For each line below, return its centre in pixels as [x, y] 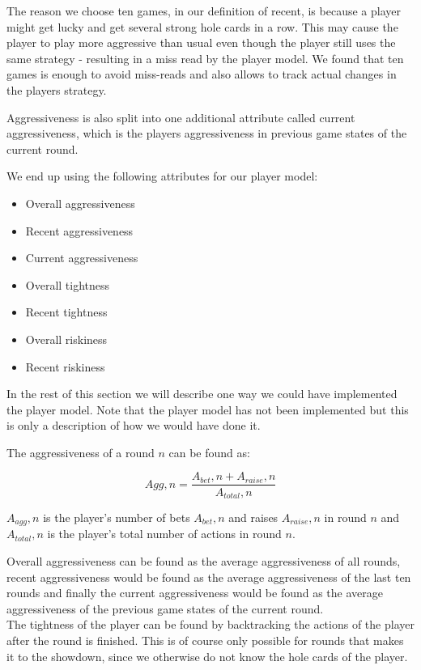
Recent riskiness [65, 366]
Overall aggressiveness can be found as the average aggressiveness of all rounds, [204, 561]
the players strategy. [57, 89]
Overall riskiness [66, 339]
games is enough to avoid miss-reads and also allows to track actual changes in [202, 74]
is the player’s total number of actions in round [164, 534]
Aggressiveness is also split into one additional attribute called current [181, 117]
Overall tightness [68, 284]
